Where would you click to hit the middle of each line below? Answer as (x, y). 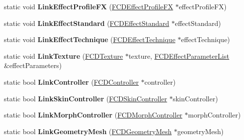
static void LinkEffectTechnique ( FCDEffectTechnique (90, 39)
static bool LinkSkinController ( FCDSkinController (86, 98)
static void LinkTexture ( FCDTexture (64, 56)
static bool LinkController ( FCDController (71, 82)
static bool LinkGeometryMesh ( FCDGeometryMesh (88, 131)
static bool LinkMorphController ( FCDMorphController (93, 115)
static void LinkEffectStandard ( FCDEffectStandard (87, 23)
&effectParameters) (33, 65)
